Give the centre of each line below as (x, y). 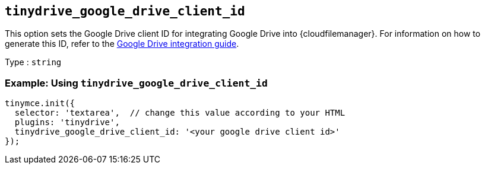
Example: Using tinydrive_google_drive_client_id (136, 83)
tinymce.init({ (40, 103)
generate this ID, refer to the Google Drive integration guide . (122, 44)
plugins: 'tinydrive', (67, 122)
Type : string (33, 62)
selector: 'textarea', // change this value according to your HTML (180, 113)
